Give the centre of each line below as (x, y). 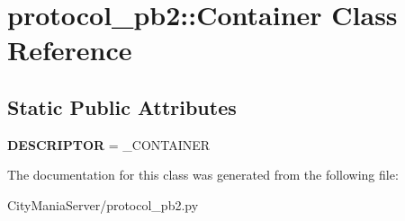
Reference (70, 50)
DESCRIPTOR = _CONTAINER (109, 144)
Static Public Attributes (122, 106)
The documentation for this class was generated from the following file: (203, 175)
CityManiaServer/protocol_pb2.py (103, 204)
